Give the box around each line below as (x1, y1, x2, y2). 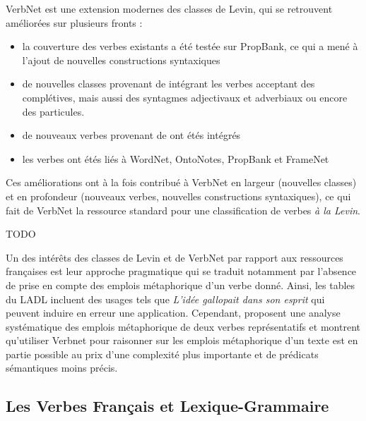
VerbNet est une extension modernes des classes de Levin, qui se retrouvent (6, 1, 333, 16)
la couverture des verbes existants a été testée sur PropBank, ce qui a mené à (22, 39, 358, 54)
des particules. (22, 104, 85, 118)
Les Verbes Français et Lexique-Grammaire (6, 395, 329, 417)
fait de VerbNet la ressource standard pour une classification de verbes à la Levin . (6, 202, 360, 217)
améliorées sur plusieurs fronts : (6, 15, 143, 30)
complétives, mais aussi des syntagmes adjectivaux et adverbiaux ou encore (22, 90, 348, 104)
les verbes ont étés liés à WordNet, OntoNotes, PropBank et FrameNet (22, 151, 329, 166)
